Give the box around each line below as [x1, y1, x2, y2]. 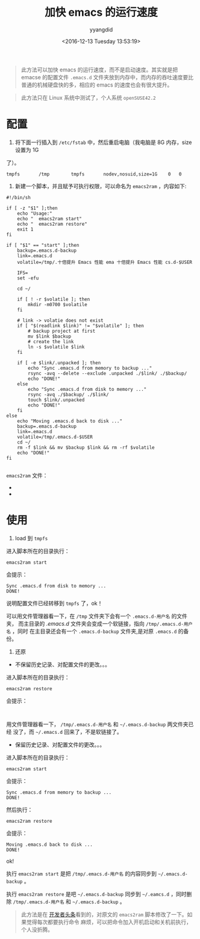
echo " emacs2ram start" [17, 215, 83, 221]
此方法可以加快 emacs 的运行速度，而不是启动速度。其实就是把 [20, 66, 178, 73]
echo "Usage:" [17, 210, 52, 217]
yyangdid [89, 25, 113, 33]
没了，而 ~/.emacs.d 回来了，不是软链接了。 [13, 728, 122, 735]
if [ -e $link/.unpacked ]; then [17, 359, 101, 366]
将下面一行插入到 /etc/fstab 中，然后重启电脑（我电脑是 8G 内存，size [14, 139, 192, 146]
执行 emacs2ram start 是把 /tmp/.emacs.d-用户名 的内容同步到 [6, 869, 157, 877]
